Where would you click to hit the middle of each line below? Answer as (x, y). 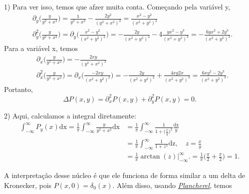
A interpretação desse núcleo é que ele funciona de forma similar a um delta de (125, 175)
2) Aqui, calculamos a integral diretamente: (70, 116)
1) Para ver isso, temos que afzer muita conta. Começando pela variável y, (117, 6)
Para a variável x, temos (41, 48)
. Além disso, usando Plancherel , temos (172, 185)
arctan (150, 157)
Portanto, (18, 89)
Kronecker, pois (28, 185)
